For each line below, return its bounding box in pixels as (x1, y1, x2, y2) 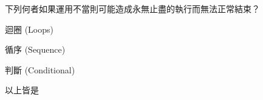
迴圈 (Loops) (5, 22, 53, 35)
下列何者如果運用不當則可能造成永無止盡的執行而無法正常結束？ (5, 2, 260, 15)
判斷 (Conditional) (5, 63, 75, 76)
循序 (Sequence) (5, 43, 66, 56)
